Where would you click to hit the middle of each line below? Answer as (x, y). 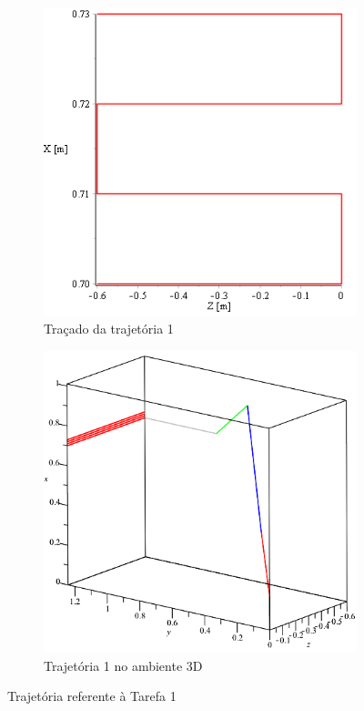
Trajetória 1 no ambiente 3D (123, 665)
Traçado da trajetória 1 (109, 329)
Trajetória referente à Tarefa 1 (92, 696)
